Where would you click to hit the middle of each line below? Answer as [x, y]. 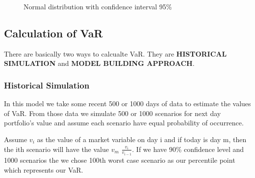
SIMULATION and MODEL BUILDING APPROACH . [99, 63]
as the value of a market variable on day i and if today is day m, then [142, 139]
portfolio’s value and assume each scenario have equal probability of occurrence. [124, 123]
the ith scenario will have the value [56, 149]
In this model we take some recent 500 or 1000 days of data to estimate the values [127, 104]
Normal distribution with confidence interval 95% [98, 6]
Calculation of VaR [53, 33]
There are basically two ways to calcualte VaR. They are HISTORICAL [115, 53]
